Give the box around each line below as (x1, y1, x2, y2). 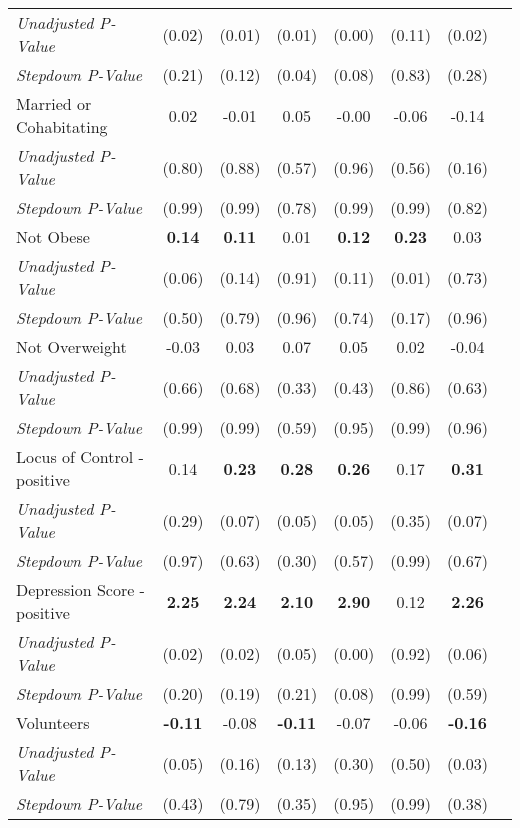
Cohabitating (16, 115, 108, 138)
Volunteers (16, 711, 90, 734)
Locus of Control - (16, 445, 144, 468)
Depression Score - (16, 578, 145, 601)
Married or (16, 92, 92, 115)
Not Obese (16, 225, 90, 248)
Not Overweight (16, 335, 127, 358)
